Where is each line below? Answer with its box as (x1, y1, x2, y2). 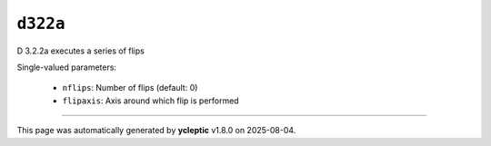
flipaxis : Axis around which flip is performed (62, 95, 240, 106)
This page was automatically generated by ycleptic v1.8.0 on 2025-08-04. (16, 125, 296, 136)
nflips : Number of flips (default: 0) (62, 83, 198, 93)
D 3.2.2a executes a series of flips (16, 45, 145, 56)
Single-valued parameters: (16, 62, 117, 73)
